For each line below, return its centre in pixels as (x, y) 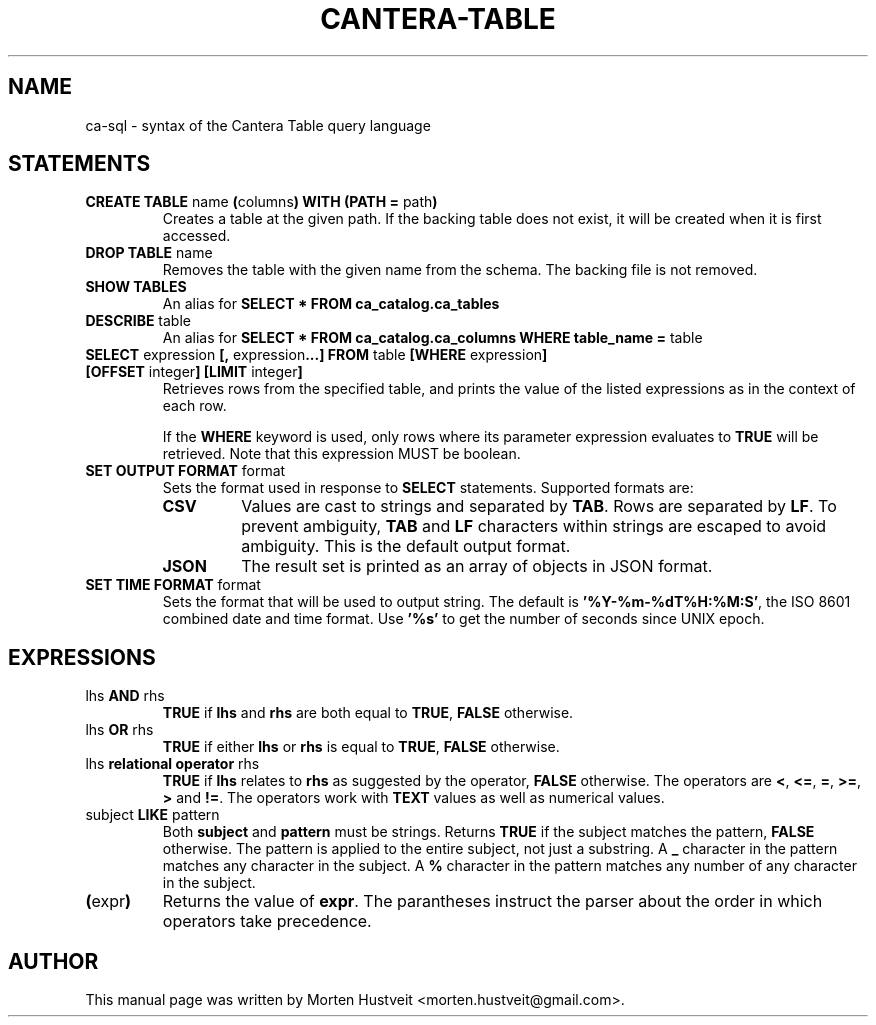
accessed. (196, 236)
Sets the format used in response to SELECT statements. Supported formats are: (428, 488)
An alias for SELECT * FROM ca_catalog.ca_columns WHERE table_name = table (432, 338)
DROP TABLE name (149, 253)
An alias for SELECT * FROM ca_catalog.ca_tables (331, 304)
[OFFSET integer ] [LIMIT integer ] (194, 372)
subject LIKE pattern (152, 815)
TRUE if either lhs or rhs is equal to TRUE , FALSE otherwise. (361, 747)
